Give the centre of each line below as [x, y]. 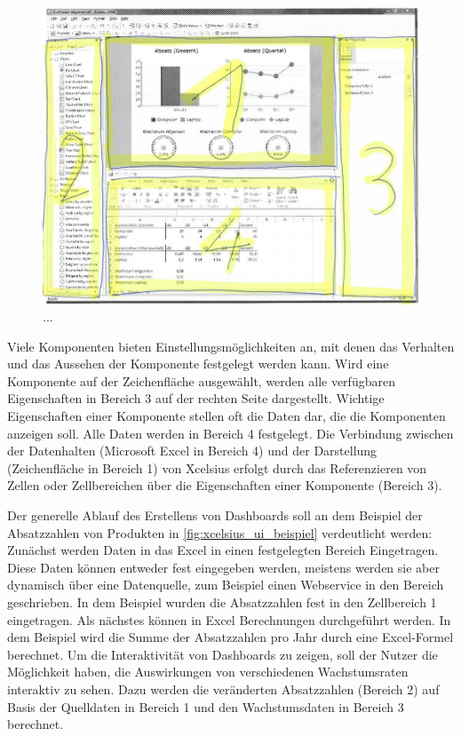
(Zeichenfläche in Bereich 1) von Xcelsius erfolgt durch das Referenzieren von [217, 467]
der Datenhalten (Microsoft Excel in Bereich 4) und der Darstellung [192, 451]
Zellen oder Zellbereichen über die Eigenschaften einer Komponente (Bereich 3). [225, 485]
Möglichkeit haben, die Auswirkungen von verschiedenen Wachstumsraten [208, 672]
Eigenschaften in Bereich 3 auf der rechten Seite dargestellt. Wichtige [196, 398]
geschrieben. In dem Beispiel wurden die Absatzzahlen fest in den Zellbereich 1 [222, 602]
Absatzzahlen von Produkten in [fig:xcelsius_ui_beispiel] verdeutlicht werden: [220, 532]
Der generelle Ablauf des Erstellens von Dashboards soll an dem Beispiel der [215, 515]
